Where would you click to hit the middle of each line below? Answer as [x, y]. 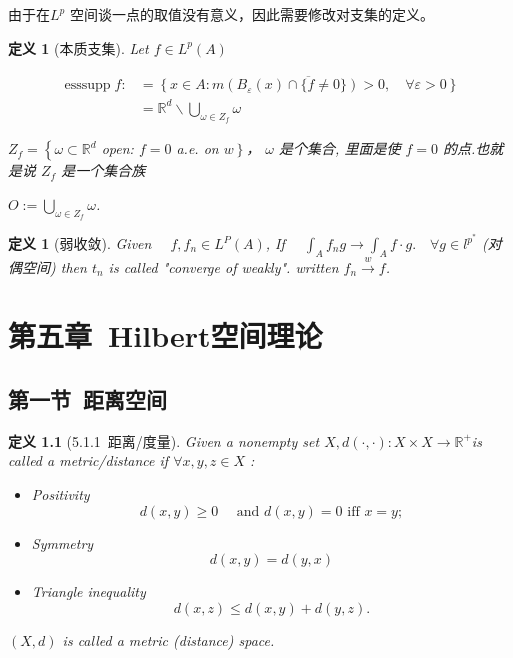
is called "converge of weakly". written [223, 266]
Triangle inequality [88, 591]
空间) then [54, 266]
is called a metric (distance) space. [168, 639]
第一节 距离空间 [88, 398]
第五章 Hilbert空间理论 [165, 335]
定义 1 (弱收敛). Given [80, 243]
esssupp [87, 85]
